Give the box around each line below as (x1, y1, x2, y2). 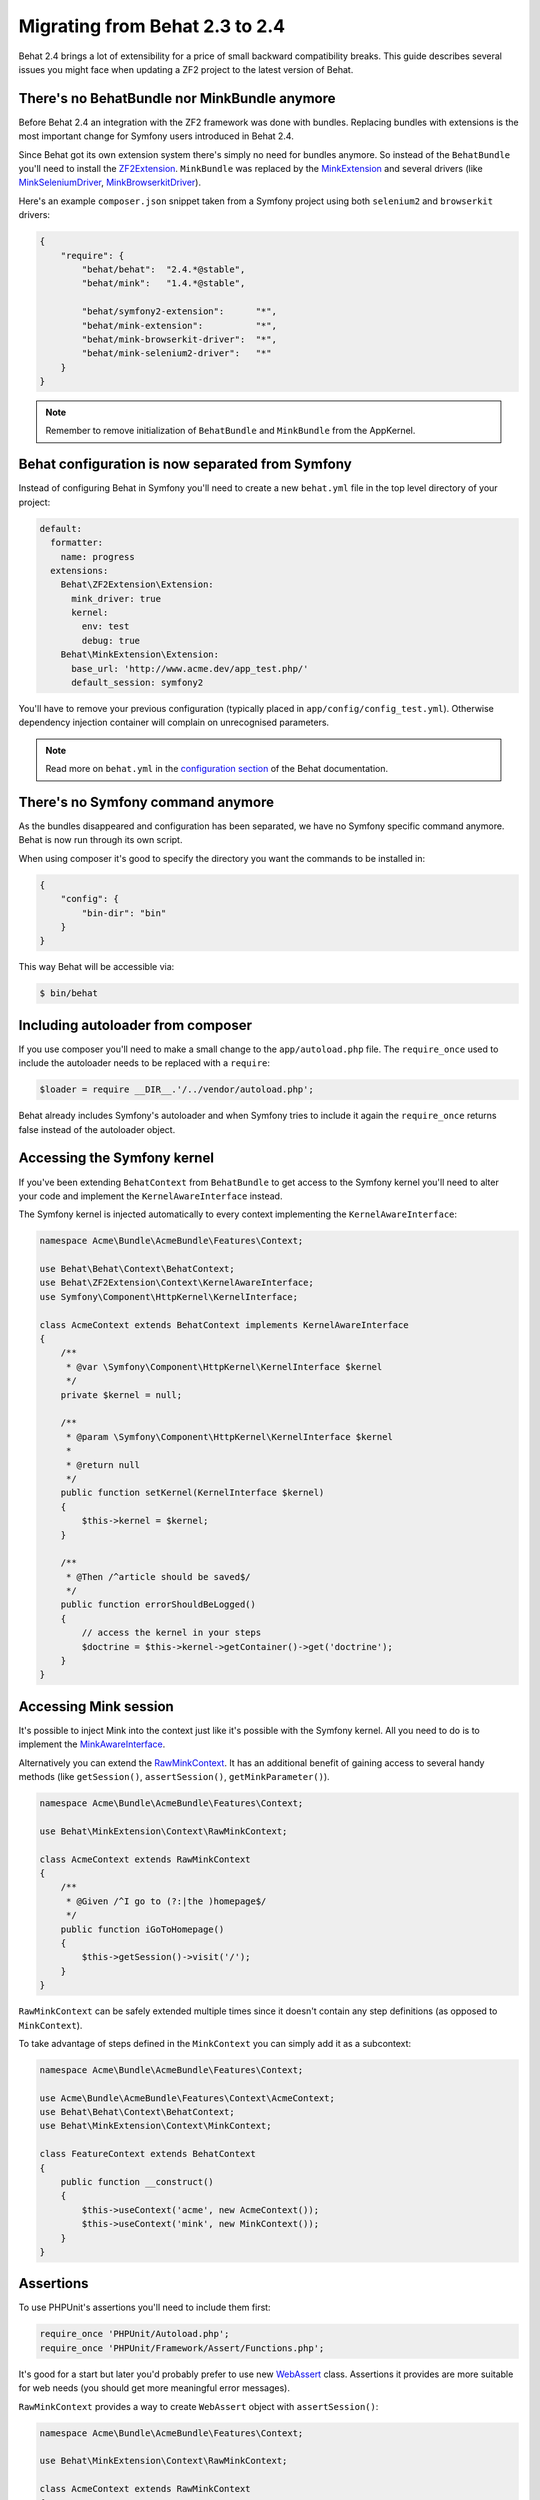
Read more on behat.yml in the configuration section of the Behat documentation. (45, 763, 389, 775)
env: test (81, 621, 130, 632)
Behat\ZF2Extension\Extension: (60, 579, 214, 590)
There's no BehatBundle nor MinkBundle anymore (18, 90, 336, 107)
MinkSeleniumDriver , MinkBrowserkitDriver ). (18, 176, 202, 189)
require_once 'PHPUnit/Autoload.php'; (39, 2328, 230, 2340)
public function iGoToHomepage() (60, 1923, 225, 1935)
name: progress (60, 551, 135, 562)
